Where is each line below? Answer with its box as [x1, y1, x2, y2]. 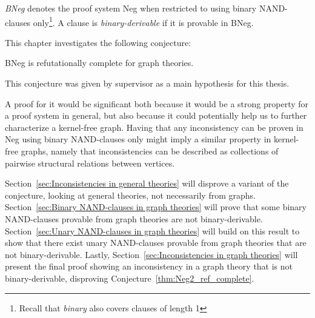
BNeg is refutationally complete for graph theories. [5, 56, 194, 69]
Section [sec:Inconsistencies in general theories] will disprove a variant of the [5, 177, 289, 190]
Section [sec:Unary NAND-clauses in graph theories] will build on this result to [5, 224, 300, 237]
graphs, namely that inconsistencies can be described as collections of [21, 145, 279, 157]
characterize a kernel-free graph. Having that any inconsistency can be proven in [5, 121, 303, 133]
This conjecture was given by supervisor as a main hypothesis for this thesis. [5, 77, 290, 90]
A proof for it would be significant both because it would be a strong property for [5, 97, 309, 110]
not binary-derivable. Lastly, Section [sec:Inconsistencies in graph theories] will [5, 248, 298, 260]
